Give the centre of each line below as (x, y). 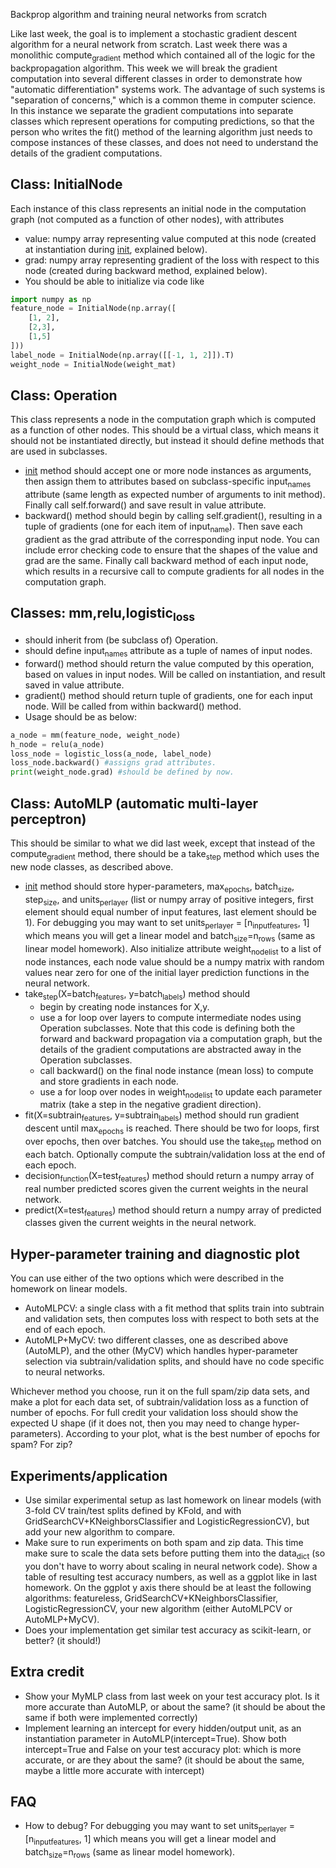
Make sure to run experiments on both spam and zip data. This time (164, 1542)
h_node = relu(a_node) (57, 744)
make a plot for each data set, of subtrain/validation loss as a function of (159, 1402)
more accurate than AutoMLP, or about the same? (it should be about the (175, 1706)
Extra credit (47, 1672)
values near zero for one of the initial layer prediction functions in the (167, 972)
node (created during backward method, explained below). (146, 270)
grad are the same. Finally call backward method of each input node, (166, 561)
